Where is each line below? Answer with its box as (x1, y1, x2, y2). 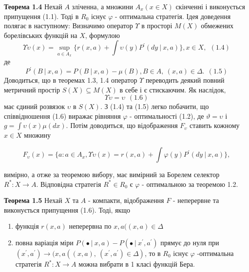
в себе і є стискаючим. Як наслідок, (119, 84, 226, 94)
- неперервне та (172, 195, 219, 205)
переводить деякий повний (145, 75, 225, 85)
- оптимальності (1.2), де (130, 110, 204, 121)
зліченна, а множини (72, 1, 133, 11)
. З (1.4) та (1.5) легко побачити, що (100, 101, 209, 111)
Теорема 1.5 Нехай (4, 195, 62, 205)
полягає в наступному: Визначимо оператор (4, 20, 133, 31)
